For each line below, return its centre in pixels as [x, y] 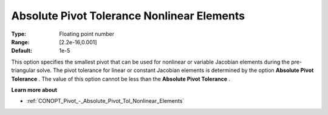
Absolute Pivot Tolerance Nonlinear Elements [128, 16]
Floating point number [87, 34]
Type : [19, 34]
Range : [20, 42]
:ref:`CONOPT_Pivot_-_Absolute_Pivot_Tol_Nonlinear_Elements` [105, 101]
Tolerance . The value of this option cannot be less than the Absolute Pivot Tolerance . [121, 79]
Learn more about [34, 90]
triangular [23, 70]
